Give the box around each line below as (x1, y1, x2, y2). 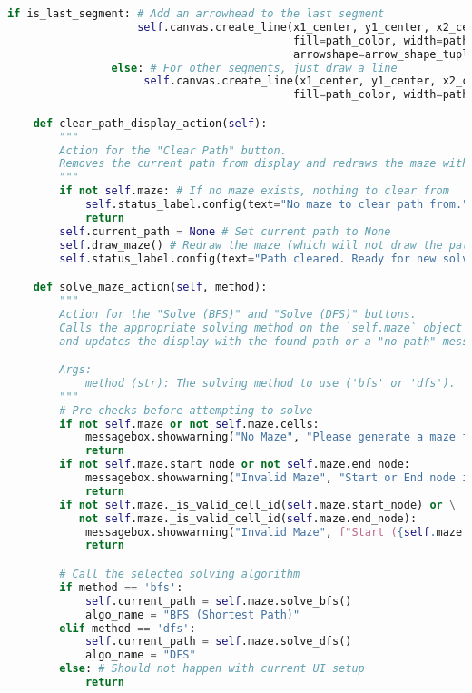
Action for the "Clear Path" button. (59, 144, 287, 157)
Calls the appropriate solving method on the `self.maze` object (59, 321, 463, 334)
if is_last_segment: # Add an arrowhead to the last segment (7, 7, 385, 20)
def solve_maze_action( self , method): (33, 281, 268, 294)
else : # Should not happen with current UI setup (59, 662, 365, 676)
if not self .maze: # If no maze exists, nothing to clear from (59, 184, 449, 198)
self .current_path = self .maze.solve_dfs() (84, 635, 352, 648)
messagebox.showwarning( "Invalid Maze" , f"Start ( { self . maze (84, 525, 463, 539)
